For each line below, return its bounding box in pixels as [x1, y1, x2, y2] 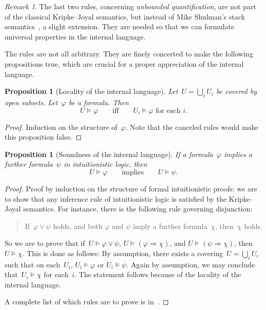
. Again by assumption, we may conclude [126, 259, 255, 269]
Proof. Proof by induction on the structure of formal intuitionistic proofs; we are [5, 183, 257, 193]
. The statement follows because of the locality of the [74, 269, 241, 280]
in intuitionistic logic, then [64, 159, 148, 169]
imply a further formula [133, 220, 208, 231]
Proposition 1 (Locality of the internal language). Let [5, 86, 178, 96]
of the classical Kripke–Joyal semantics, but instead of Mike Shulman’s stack [5, 11, 245, 22]
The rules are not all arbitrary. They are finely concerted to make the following [5, 48, 253, 59]
